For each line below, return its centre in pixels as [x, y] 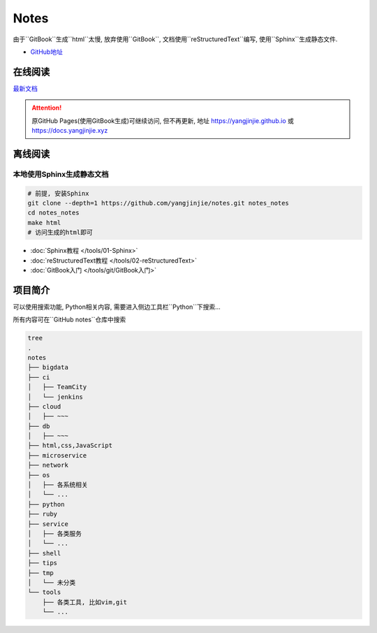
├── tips [43, 563]
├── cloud [44, 406]
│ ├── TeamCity [57, 387]
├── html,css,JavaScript [70, 446]
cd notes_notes [53, 213]
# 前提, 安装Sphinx [58, 193]
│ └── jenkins [56, 397]
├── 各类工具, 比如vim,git [84, 602]
